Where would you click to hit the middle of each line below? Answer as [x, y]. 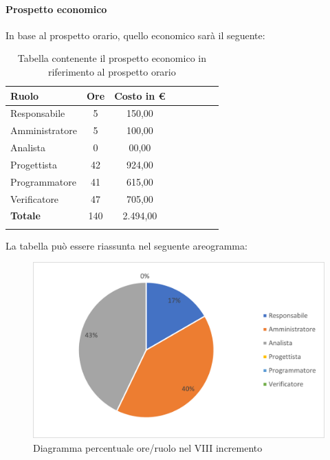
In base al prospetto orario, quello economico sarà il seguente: [135, 35]
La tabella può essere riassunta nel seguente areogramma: [126, 245]
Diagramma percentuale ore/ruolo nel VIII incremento [148, 447]
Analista [28, 147]
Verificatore [35, 198]
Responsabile [38, 113]
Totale [25, 216]
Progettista [34, 164]
